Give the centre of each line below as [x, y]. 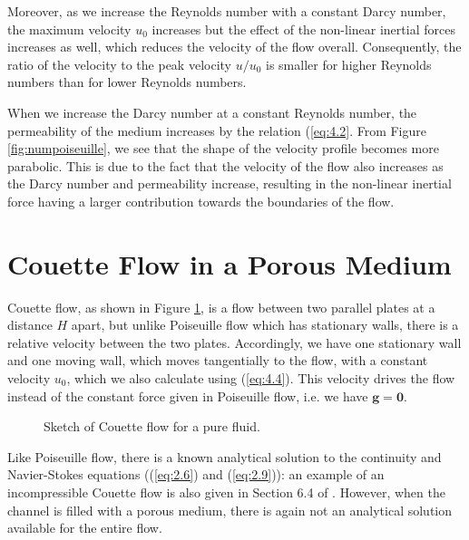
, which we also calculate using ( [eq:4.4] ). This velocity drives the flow [261, 378]
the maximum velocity [69, 29]
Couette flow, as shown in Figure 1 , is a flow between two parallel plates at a [221, 307]
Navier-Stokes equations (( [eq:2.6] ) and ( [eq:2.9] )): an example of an [196, 474]
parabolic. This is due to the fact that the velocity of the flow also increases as [225, 165]
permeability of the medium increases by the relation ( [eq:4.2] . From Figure [217, 130]
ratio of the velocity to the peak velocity [119, 64]
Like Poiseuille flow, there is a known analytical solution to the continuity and [225, 456]
